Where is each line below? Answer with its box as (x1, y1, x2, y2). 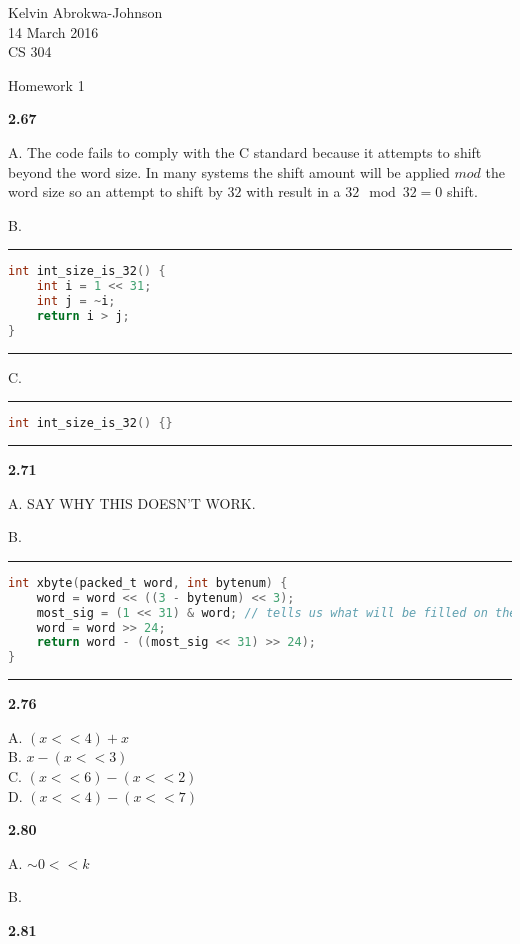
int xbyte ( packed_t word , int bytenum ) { (8, 575, 288, 590)
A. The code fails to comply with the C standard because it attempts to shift (8, 141, 482, 162)
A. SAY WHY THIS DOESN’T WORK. (8, 492, 256, 513)
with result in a (246, 181, 341, 202)
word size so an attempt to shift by (8, 181, 223, 202)
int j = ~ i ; (36, 294, 116, 309)
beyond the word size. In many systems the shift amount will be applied (8, 161, 450, 182)
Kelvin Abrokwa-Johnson (8, 2, 163, 22)
